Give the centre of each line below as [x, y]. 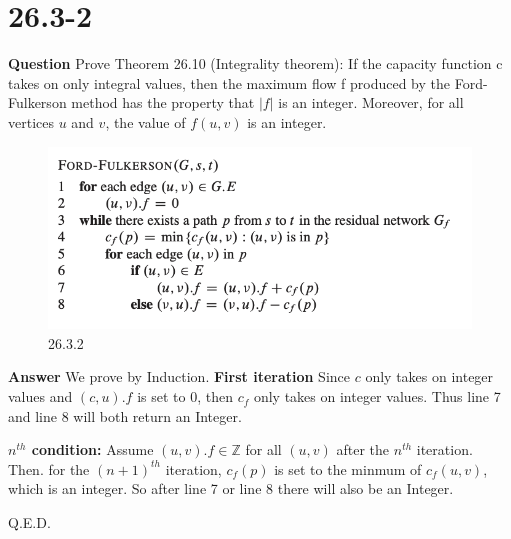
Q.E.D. [29, 522]
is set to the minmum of [348, 468]
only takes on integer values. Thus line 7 [377, 396]
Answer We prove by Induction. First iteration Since [179, 376]
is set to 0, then [185, 396]
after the [363, 449]
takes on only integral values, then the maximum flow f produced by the [229, 82]
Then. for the [49, 468]
